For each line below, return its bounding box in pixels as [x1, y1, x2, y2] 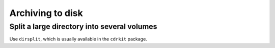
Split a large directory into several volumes [9, 22, 157, 31]
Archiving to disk [9, 7, 84, 18]
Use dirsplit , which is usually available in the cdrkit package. [9, 36, 147, 42]
